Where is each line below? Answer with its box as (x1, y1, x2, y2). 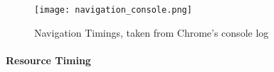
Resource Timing (6, 52, 91, 67)
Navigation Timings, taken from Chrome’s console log (34, 25, 269, 40)
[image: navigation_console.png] (34, 5, 192, 15)
